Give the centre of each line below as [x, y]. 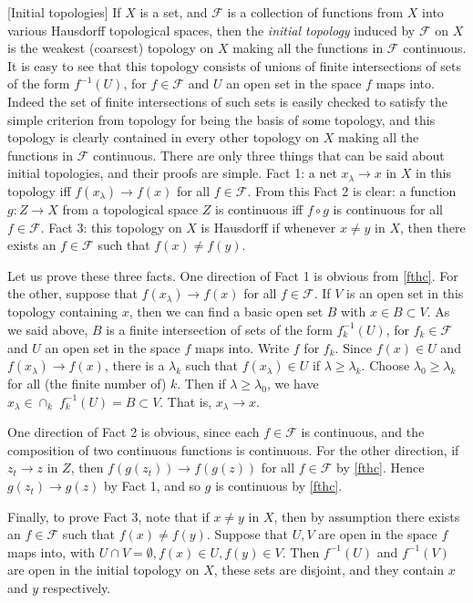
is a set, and [174, 12]
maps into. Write [242, 347]
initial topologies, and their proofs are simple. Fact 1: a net [172, 173]
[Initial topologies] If [64, 12]
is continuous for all [388, 208]
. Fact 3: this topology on [111, 227]
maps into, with [51, 551]
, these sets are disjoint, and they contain [329, 570]
